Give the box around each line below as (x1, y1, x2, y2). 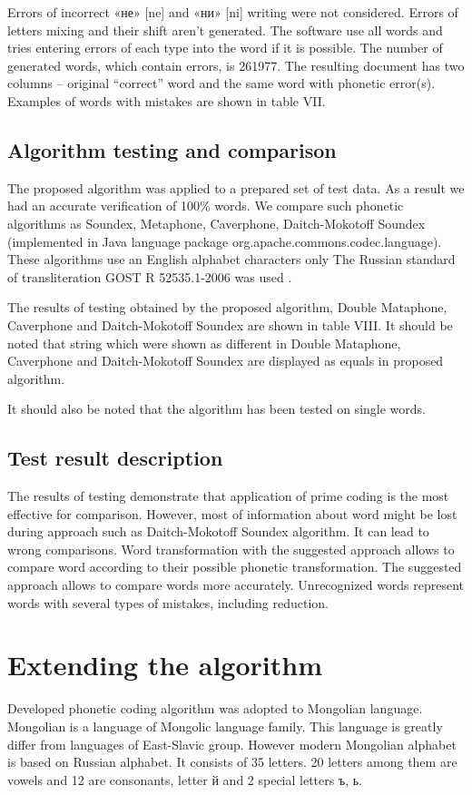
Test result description (7, 444, 223, 472)
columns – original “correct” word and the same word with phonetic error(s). (7, 74, 436, 93)
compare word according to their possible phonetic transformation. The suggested (7, 557, 462, 576)
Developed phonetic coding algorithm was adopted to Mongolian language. (7, 699, 423, 718)
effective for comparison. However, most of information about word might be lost (7, 504, 457, 523)
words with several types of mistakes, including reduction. (7, 593, 329, 612)
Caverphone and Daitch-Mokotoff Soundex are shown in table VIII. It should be (7, 315, 453, 334)
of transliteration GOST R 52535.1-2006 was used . (7, 267, 292, 286)
